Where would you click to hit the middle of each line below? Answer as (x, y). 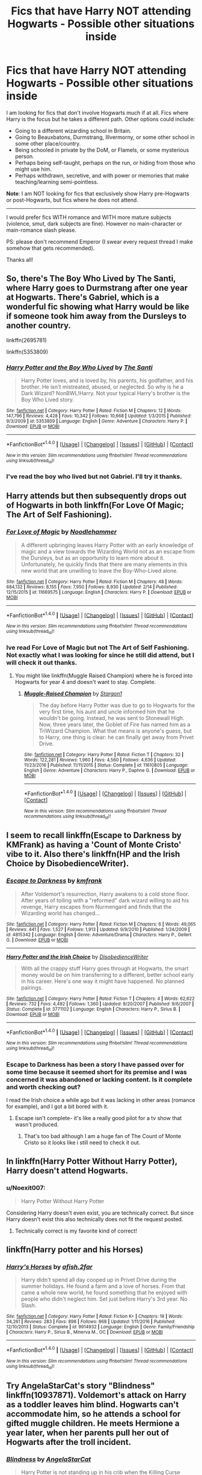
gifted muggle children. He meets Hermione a (93, 1423)
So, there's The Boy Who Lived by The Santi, (91, 279)
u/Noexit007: (26, 1188)
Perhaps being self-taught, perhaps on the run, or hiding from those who (105, 162)
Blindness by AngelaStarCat (49, 1459)
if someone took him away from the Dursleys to (96, 316)
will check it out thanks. (42, 662)
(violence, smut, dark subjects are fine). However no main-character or (94, 223)
